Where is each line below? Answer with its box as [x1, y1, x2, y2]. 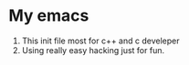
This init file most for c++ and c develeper [21, 35, 180, 46]
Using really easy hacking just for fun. [21, 44, 165, 55]
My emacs [8, 5, 89, 26]
